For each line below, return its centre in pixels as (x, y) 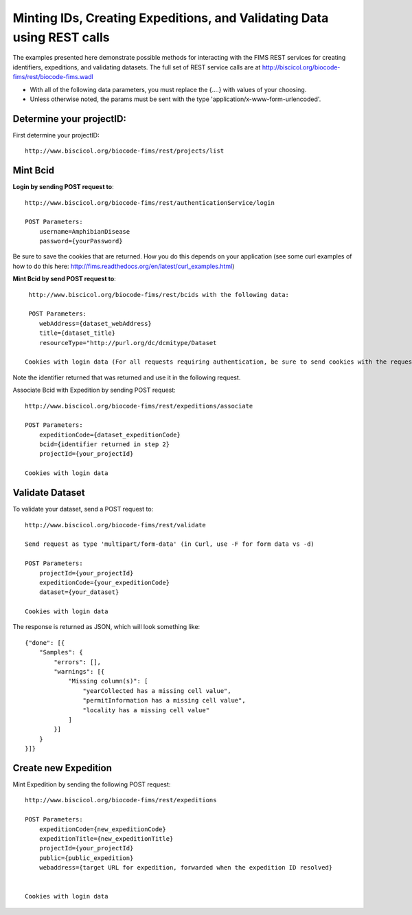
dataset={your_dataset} (79, 592)
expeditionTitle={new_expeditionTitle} (106, 839)
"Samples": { (61, 652)
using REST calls (61, 37)
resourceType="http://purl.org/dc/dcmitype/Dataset (128, 343)
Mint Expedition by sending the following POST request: (92, 784)
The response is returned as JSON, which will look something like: (106, 627)
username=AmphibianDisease (84, 231)
